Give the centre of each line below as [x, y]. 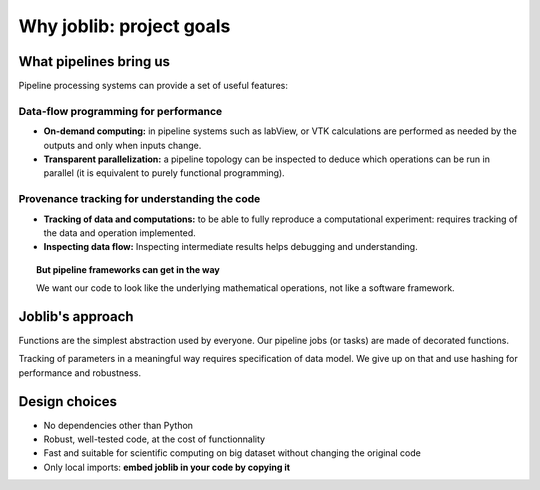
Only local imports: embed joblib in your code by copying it [166, 467]
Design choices [68, 401]
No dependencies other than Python [118, 425]
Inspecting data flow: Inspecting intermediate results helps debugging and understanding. [231, 247]
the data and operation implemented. [120, 232]
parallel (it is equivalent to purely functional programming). [164, 173]
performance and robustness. [80, 372]
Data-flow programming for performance [120, 111]
